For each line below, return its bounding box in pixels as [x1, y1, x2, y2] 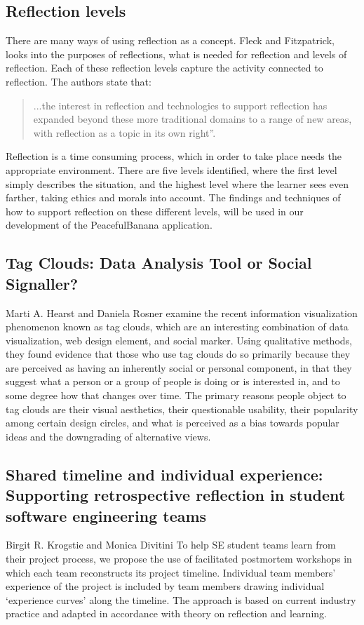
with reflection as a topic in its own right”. [33, 125, 216, 140]
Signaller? [6, 272, 79, 294]
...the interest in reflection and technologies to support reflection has [33, 98, 328, 112]
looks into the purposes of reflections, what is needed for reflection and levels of [6, 46, 347, 61]
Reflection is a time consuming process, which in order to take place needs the [6, 149, 342, 163]
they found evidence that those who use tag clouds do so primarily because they [6, 347, 351, 361]
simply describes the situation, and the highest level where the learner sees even [6, 176, 349, 191]
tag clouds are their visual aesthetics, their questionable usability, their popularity [6, 401, 358, 416]
